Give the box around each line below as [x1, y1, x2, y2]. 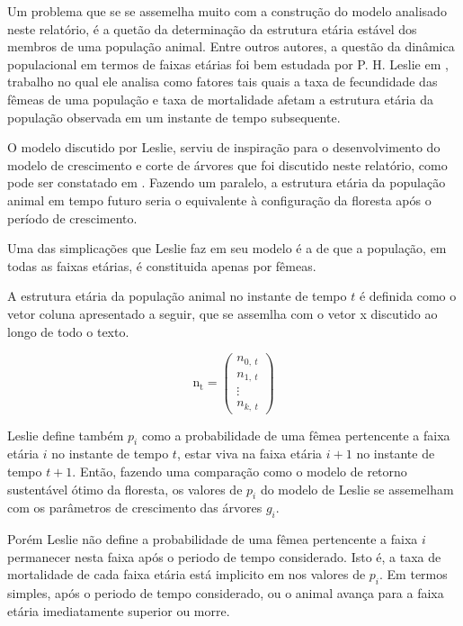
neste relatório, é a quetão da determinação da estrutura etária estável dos [7, 19, 417, 38]
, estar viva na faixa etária [176, 444, 323, 463]
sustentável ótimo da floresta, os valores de [7, 479, 243, 498]
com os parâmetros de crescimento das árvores [7, 498, 263, 517]
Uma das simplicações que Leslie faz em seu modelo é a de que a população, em [7, 239, 447, 258]
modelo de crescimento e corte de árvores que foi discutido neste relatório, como [7, 155, 448, 174]
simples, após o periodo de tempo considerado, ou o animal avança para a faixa [7, 584, 444, 603]
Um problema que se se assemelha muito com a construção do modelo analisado [7, 2, 447, 20]
